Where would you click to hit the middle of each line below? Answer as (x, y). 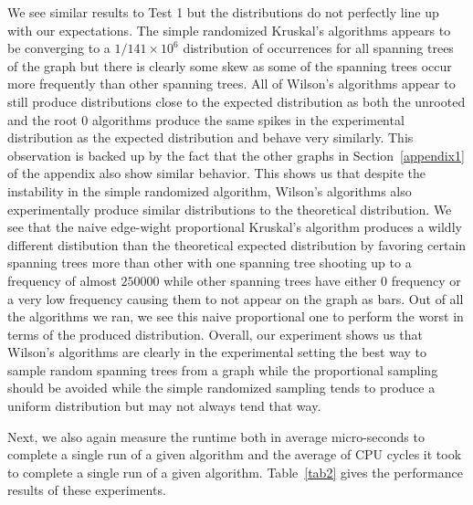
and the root (42, 119)
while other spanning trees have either (270, 280)
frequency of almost (62, 280)
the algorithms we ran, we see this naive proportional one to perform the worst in (236, 316)
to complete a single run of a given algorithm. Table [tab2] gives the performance (235, 472)
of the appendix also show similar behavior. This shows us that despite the (217, 173)
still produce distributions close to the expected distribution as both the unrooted (236, 101)
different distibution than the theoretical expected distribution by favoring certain (237, 244)
